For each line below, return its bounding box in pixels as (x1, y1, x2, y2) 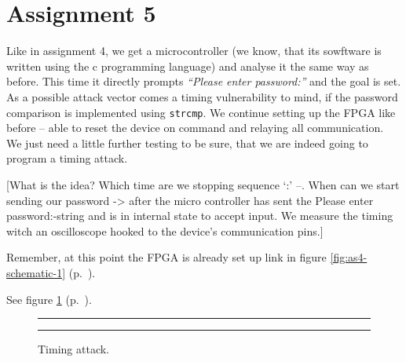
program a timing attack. (6, 150, 128, 166)
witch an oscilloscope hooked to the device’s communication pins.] (6, 222, 324, 239)
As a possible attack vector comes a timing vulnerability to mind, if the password (6, 88, 398, 104)
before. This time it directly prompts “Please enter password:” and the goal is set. (6, 73, 401, 90)
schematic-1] (6, 264, 66, 280)
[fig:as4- (330, 249, 368, 265)
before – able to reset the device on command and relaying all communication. (6, 119, 384, 136)
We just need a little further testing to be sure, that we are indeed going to (6, 134, 368, 151)
